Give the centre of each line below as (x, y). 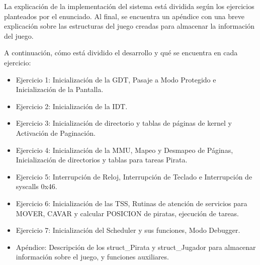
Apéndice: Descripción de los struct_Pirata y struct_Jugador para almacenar (136, 247)
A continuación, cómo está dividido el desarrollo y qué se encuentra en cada (121, 53)
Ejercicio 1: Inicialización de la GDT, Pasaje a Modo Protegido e (116, 79)
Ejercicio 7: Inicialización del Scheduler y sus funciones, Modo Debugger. (128, 230)
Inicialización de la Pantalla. (60, 89)
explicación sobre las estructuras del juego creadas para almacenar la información (129, 26)
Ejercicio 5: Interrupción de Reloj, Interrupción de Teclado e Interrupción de (134, 176)
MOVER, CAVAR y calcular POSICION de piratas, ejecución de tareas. (127, 213)
